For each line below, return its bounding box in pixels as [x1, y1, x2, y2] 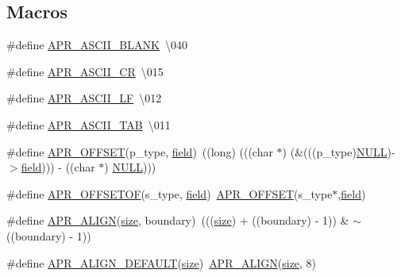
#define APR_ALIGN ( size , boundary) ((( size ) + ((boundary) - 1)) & [6, 212, 349, 229]
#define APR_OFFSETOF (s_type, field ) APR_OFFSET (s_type [6, 185, 333, 202]
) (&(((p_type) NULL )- [282, 143, 395, 160]
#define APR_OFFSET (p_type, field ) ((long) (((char [6, 143, 273, 160]
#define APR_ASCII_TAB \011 [6, 116, 171, 133]
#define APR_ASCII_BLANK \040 [6, 37, 187, 53]
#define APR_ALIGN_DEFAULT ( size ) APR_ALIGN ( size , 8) [6, 254, 317, 271]
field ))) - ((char [21, 159, 95, 175]
